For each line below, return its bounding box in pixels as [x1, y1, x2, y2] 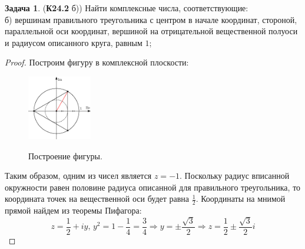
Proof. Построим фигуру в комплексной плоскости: [5, 56, 189, 68]
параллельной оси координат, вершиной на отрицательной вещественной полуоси [5, 25, 298, 37]
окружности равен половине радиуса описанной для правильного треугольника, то [5, 181, 301, 193]
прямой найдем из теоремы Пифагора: [5, 204, 142, 217]
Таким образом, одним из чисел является [5, 169, 152, 182]
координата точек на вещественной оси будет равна [5, 192, 190, 205]
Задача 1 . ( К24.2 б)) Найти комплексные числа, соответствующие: [5, 2, 248, 14]
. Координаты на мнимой [195, 192, 286, 205]
